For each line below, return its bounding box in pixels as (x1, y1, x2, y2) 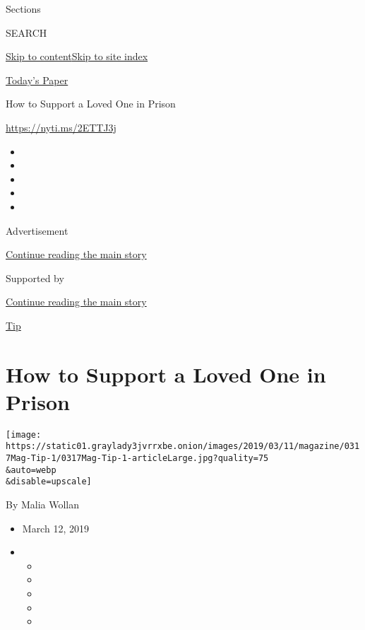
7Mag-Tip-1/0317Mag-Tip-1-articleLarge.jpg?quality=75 (6, 453, 269, 464)
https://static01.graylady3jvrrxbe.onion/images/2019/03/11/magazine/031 (6, 441, 360, 452)
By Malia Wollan (6, 497, 80, 512)
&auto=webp (6, 465, 56, 475)
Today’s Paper (6, 72, 68, 87)
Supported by (6, 270, 64, 285)
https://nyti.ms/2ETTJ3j (6, 119, 116, 134)
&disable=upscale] (6, 477, 92, 487)
